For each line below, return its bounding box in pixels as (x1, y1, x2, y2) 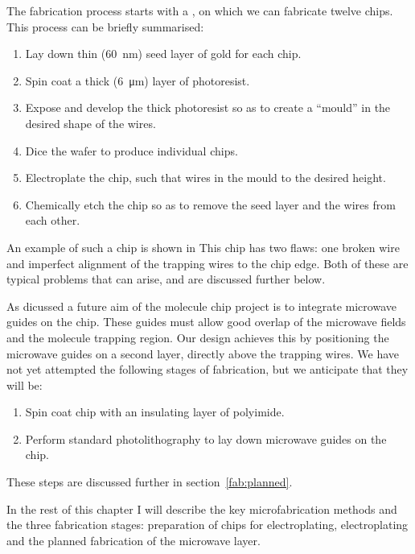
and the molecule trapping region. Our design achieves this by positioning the (6, 329, 389, 345)
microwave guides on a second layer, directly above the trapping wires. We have (6, 345, 400, 362)
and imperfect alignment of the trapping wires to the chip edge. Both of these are (6, 254, 409, 271)
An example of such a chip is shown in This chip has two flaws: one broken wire (6, 238, 400, 255)
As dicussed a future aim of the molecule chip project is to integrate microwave (6, 297, 397, 314)
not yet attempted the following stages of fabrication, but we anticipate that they (6, 361, 409, 378)
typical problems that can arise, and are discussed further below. (6, 271, 326, 287)
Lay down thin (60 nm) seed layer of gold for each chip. (25, 45, 302, 62)
